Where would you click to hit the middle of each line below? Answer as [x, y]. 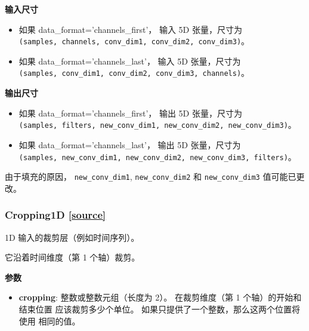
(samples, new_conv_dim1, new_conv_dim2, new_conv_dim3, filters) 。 [157, 156]
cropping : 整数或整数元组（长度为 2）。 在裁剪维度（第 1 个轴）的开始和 [160, 297]
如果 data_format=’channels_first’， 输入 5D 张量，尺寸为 [130, 29]
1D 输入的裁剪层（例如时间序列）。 [72, 237]
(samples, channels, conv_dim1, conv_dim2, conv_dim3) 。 [134, 41]
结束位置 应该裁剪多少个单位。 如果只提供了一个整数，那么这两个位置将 [160, 309]
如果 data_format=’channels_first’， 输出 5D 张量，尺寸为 [130, 113]
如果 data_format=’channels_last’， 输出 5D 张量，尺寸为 [130, 144]
